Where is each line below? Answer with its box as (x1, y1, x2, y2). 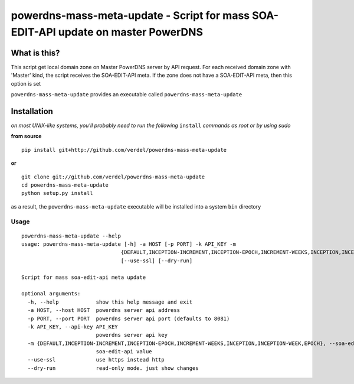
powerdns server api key (96, 331, 168, 339)
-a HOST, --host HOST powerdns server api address (27, 307, 180, 314)
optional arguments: (21, 290, 81, 297)
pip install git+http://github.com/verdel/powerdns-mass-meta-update (21, 147, 227, 153)
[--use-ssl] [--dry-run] (120, 257, 193, 264)
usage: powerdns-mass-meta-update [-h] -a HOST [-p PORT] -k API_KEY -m (21, 241, 236, 248)
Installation (11, 106, 53, 116)
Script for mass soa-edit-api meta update (21, 274, 146, 281)
